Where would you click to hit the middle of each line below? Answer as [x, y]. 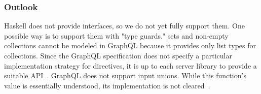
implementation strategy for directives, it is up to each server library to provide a [130, 65]
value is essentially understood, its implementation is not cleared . [107, 85]
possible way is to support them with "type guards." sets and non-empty [116, 35]
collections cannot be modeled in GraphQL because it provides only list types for [130, 45]
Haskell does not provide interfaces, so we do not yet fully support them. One [124, 26]
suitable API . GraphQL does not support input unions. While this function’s [125, 75]
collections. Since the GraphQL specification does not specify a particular [118, 55]
